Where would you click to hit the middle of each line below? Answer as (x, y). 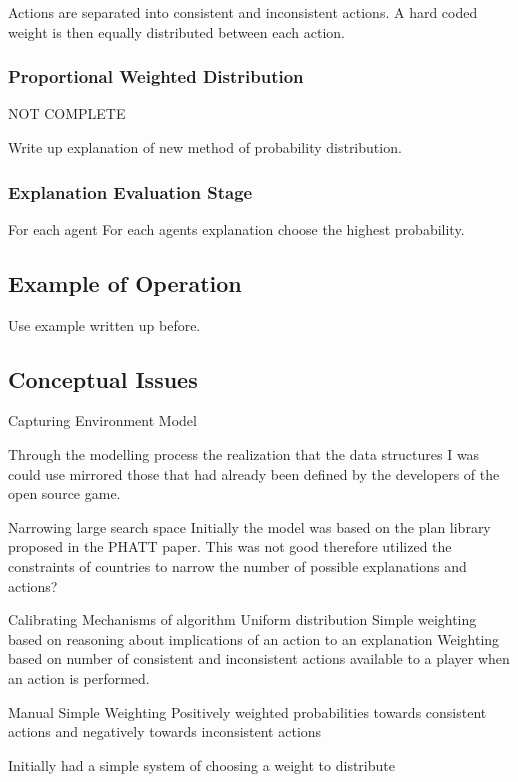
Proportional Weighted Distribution (156, 76)
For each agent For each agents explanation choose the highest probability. (236, 228)
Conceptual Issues (103, 378)
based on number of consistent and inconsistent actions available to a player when (259, 658)
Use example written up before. (104, 324)
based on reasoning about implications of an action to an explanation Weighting (254, 638)
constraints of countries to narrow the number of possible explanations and (237, 565)
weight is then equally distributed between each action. (176, 31)
